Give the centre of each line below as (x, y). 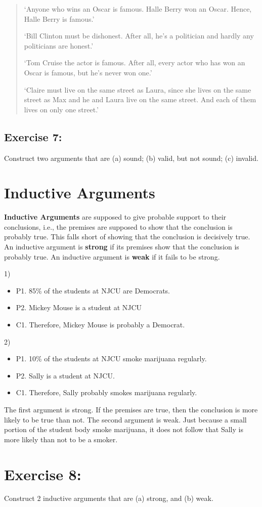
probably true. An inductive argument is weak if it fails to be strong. (112, 256)
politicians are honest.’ (59, 45)
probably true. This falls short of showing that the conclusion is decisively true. (127, 237)
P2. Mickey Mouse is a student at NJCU (79, 307)
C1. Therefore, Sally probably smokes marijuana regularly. (106, 392)
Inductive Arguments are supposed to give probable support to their (115, 217)
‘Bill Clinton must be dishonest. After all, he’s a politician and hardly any (139, 36)
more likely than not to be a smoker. (61, 439)
